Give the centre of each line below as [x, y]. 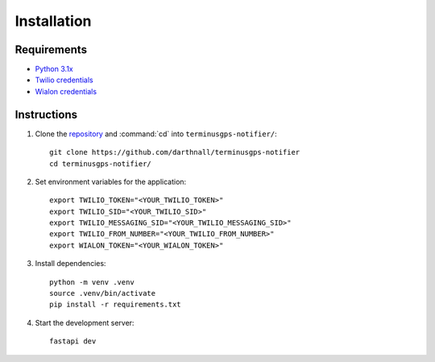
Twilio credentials [64, 80]
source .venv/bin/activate [103, 293]
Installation [53, 21]
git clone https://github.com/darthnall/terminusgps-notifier [175, 152]
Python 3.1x [54, 69]
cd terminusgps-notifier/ [101, 164]
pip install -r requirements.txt [115, 305]
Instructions [46, 114]
